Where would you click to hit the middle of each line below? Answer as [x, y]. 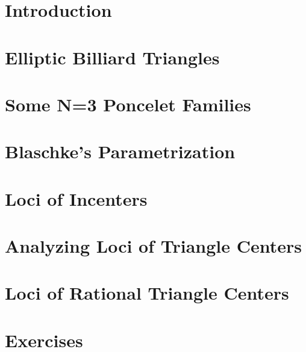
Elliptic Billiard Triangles [112, 57]
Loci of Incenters [76, 198]
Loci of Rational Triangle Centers [147, 293]
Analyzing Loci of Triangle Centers [153, 246]
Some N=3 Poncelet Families [128, 104]
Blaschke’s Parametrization [120, 151]
